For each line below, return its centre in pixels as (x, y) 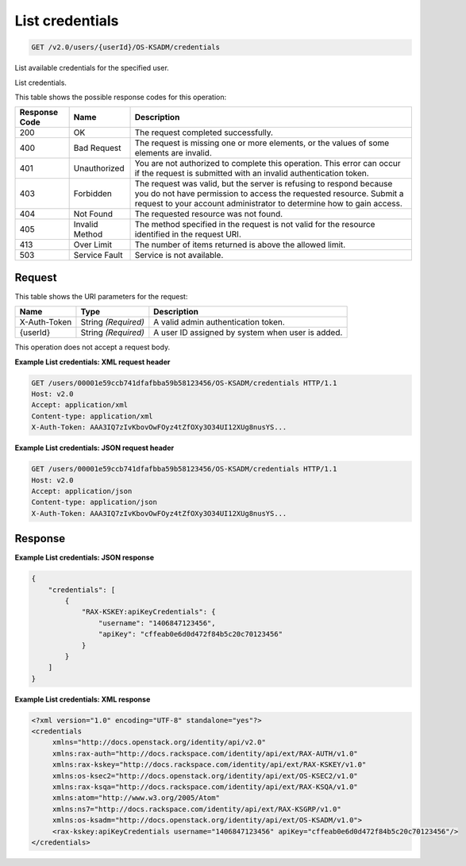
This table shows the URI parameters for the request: (101, 296)
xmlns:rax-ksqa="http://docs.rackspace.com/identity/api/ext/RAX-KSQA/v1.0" (205, 787)
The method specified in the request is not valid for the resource (255, 225)
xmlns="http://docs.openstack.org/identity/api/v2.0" (159, 743)
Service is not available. (179, 256)
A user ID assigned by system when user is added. (248, 333)
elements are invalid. (173, 153)
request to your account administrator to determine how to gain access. (268, 204)
